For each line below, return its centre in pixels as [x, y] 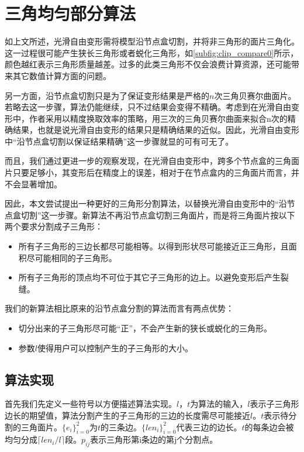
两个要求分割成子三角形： [54, 226]
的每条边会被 [269, 427]
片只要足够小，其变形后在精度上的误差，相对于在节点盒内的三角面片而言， [148, 172]
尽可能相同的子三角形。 [72, 257]
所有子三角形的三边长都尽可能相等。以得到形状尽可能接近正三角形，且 [153, 246]
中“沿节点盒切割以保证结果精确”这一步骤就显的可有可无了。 [119, 141]
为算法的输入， [219, 404]
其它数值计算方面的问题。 [62, 75]
